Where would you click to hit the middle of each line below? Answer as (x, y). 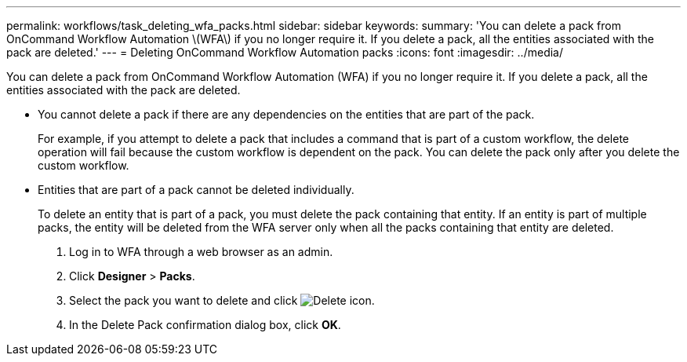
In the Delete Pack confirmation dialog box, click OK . (205, 325)
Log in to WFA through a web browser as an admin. (201, 252)
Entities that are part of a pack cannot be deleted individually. (196, 190)
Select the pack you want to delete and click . (222, 300)
